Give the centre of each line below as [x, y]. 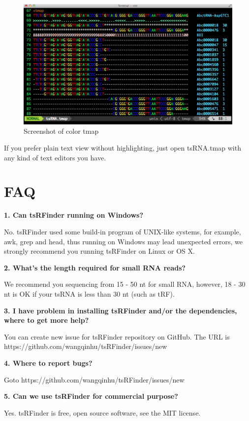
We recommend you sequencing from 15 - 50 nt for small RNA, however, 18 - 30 [125, 284]
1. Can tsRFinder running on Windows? [74, 215]
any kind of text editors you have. [55, 157]
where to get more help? [47, 320]
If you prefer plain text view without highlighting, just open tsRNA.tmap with [123, 148]
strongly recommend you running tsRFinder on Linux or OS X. [99, 251]
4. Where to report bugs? [48, 363]
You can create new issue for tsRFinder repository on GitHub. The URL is [117, 336]
